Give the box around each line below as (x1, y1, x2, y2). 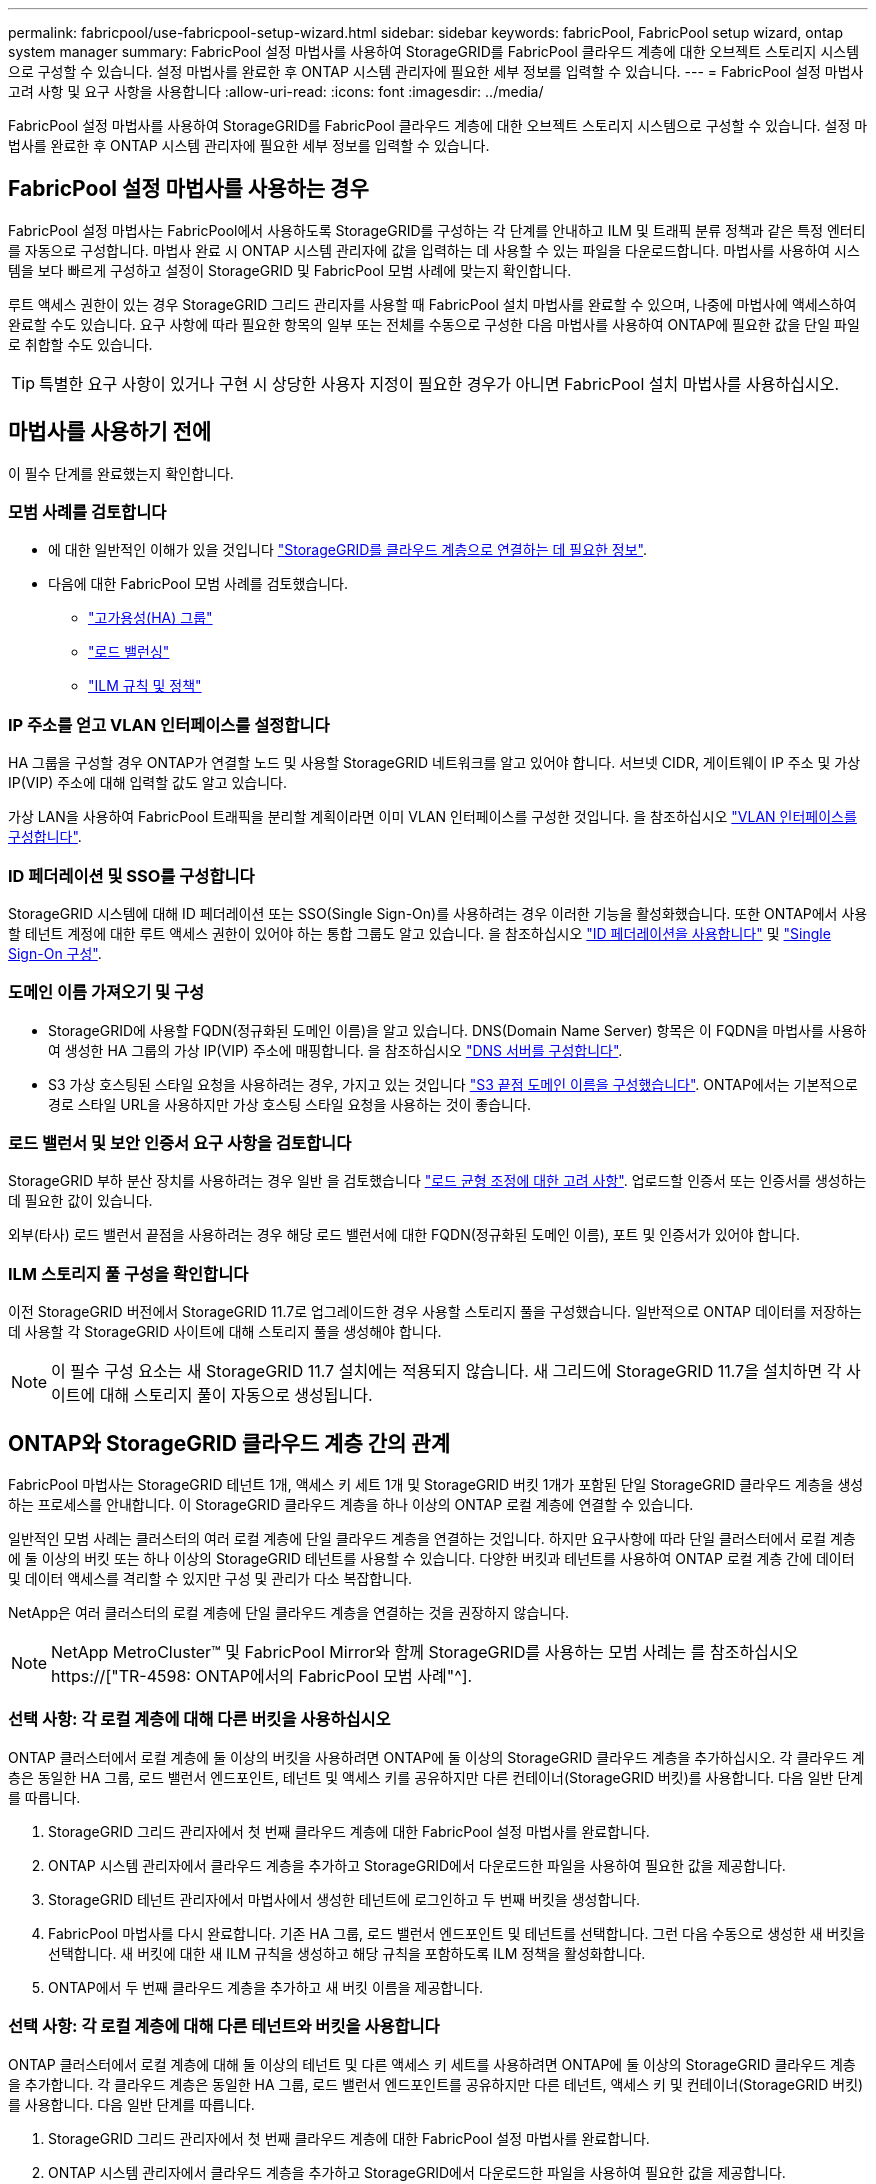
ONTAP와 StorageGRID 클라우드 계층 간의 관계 (8, 1430, 450, 1456)
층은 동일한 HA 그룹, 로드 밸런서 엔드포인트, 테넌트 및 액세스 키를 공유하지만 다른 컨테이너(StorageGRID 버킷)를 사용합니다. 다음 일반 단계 (8, 1768, 864, 1786)
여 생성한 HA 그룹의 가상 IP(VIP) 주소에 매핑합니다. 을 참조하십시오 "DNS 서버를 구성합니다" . (48, 1041, 623, 1059)
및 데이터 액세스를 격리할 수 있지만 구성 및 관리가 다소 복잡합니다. (8, 1570, 413, 1588)
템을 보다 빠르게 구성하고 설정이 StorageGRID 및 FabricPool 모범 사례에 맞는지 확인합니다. (8, 261, 572, 279)
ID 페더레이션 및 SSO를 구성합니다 (8, 865, 255, 886)
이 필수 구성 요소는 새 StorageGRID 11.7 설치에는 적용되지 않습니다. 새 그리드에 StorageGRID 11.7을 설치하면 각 (51, 1361, 842, 1382)
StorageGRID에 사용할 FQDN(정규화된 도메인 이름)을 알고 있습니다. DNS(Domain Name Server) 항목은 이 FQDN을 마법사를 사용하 (48, 1021, 867, 1039)
